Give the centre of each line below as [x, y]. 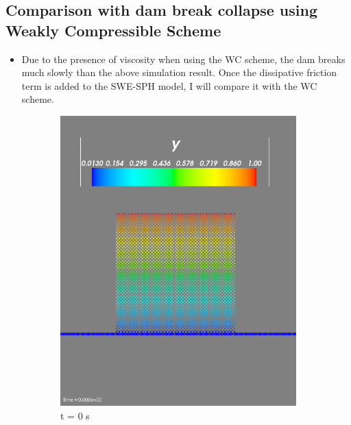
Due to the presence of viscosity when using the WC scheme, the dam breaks [183, 59]
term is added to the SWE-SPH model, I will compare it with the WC [169, 85]
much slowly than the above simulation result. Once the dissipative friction [179, 72]
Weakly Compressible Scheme [113, 30]
